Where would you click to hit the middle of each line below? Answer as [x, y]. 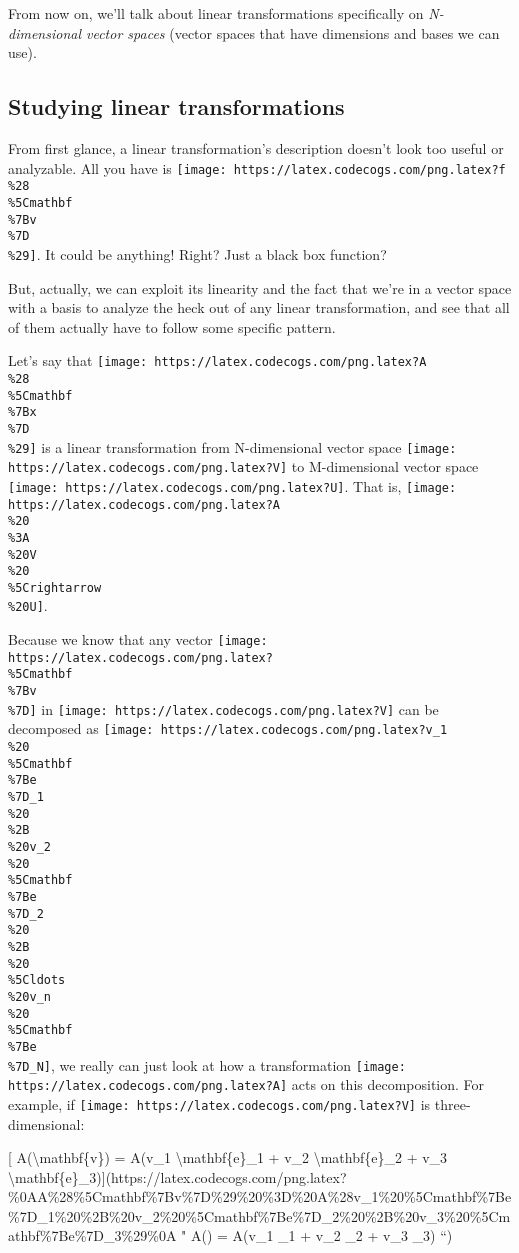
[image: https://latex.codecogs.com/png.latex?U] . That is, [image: [232, 485]
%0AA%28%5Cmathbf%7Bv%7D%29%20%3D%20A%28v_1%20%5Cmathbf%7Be [260, 1196]
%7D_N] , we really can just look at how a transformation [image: [207, 1064]
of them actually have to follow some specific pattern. [172, 326]
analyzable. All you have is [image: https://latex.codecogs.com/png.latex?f [257, 167]
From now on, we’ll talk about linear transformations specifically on [216, 13]
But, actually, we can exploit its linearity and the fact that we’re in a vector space [260, 287]
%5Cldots [37, 980]
